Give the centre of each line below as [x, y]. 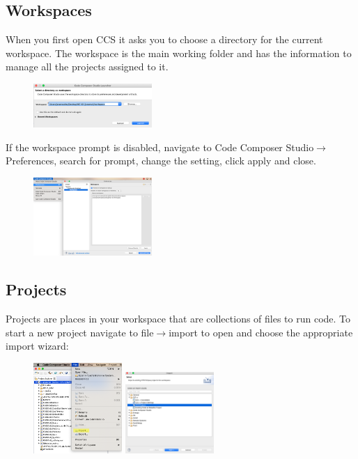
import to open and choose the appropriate [261, 332]
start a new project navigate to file [80, 332]
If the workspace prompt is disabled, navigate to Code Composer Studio [160, 147]
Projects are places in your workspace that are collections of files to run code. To [178, 319]
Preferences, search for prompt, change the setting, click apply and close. [161, 161]
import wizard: [37, 346]
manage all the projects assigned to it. [87, 67]
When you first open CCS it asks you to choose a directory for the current [164, 39]
